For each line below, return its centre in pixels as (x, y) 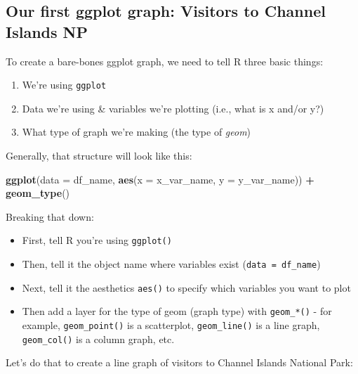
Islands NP (47, 31)
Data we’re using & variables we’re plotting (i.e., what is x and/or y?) (173, 108)
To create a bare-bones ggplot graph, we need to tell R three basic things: (165, 61)
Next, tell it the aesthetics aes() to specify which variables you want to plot (186, 287)
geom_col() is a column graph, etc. (98, 338)
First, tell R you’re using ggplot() (97, 240)
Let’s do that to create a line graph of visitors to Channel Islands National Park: (179, 362)
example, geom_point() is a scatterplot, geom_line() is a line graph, (171, 325)
